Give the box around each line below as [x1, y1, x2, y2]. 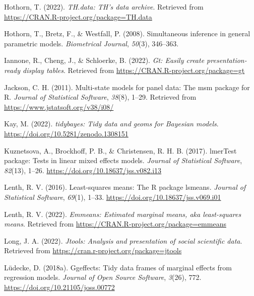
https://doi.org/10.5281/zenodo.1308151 [4, 128, 129, 138]
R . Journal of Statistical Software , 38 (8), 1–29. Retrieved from [4, 92, 197, 102]
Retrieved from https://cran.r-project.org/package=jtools [4, 245, 182, 256]
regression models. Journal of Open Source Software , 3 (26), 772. [4, 272, 202, 282]
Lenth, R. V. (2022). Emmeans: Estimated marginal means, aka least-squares [4, 208, 241, 219]
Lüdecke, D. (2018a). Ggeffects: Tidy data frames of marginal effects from [4, 262, 232, 272]
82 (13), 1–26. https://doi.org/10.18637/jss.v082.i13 [4, 165, 162, 175]
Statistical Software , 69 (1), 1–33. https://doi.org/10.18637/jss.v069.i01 [4, 191, 221, 202]
